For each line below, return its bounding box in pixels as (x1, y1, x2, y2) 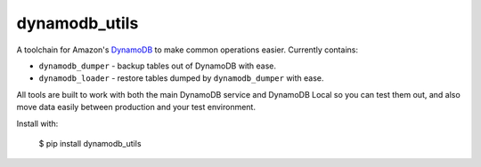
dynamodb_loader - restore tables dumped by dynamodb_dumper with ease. (38, 73, 324, 83)
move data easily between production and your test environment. (16, 102, 256, 113)
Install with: (16, 118, 59, 129)
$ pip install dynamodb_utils (38, 138, 142, 148)
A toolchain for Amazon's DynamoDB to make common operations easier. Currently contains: (16, 44, 358, 55)
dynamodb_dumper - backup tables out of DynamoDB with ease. (38, 60, 276, 71)
